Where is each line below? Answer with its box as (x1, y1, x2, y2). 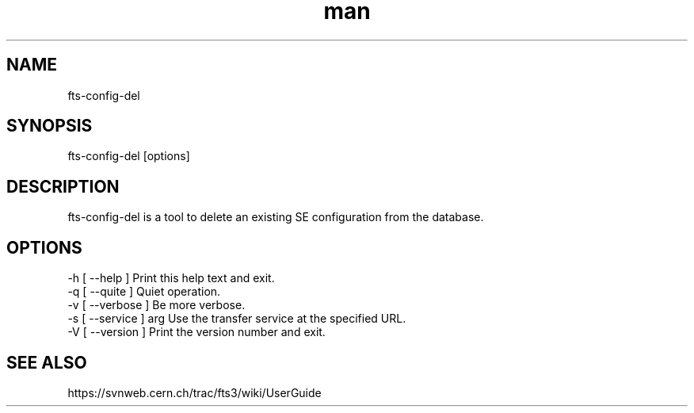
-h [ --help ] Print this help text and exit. (67, 271, 275, 285)
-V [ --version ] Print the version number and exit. (67, 325, 326, 339)
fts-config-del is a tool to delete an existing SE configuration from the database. (67, 210, 484, 224)
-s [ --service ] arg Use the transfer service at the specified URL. (67, 312, 406, 326)
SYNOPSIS (6, 116, 93, 136)
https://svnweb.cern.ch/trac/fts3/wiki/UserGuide (67, 385, 322, 400)
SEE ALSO (6, 352, 87, 373)
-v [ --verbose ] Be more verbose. (67, 298, 246, 312)
